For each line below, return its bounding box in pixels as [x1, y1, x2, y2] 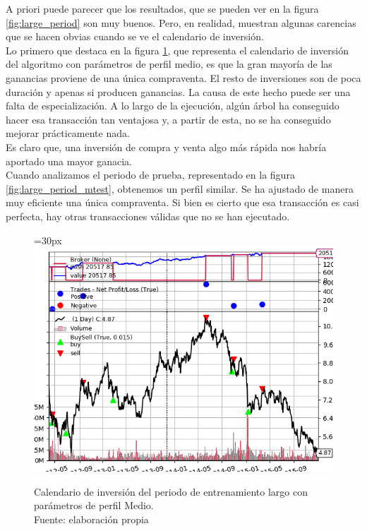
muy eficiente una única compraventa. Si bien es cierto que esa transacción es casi [6, 195, 359, 210]
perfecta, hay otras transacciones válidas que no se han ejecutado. [6, 208, 290, 223]
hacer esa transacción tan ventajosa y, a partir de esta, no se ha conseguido [6, 112, 331, 126]
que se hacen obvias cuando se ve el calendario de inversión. [6, 29, 264, 44]
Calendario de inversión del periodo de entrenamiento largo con [34, 484, 308, 499]
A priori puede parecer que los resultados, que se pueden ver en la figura [6, 1, 319, 16]
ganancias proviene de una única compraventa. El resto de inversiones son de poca [6, 70, 361, 85]
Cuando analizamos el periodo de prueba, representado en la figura [6, 167, 295, 182]
